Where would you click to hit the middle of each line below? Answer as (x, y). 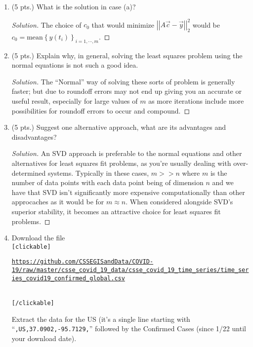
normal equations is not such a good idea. (75, 65)
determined (29, 173)
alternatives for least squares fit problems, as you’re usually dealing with (121, 163)
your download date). (44, 338)
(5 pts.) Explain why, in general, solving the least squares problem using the (127, 55)
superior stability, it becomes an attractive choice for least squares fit (116, 211)
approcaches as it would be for (58, 202)
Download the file (38, 238)
